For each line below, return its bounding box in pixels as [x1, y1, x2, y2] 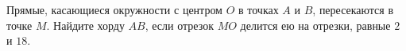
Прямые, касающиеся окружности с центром [6, 2, 222, 17]
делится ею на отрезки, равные [240, 16, 391, 33]
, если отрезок [145, 16, 214, 33]
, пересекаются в [312, 2, 394, 17]
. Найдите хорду [46, 16, 125, 33]
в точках [238, 2, 279, 17]
